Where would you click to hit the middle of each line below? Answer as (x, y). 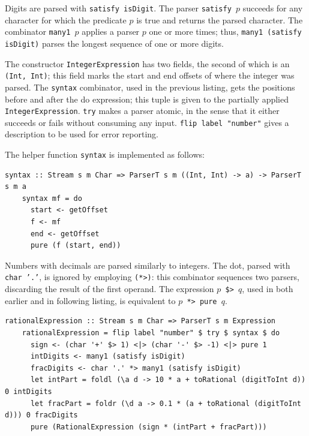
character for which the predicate (66, 19)
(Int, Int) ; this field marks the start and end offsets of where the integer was (150, 75)
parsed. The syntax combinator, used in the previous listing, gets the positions (150, 87)
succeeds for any (273, 8)
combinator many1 (38, 31)
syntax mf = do (52, 198)
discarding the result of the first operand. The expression (109, 289)
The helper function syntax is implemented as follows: (105, 154)
